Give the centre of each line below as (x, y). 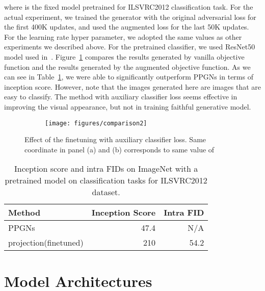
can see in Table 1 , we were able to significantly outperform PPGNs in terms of (129, 77)
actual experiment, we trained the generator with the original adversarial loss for (130, 17)
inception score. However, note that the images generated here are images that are (132, 86)
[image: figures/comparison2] (96, 123)
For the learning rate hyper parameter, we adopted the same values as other (123, 36)
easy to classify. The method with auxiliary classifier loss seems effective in (121, 97)
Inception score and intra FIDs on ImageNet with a (106, 169)
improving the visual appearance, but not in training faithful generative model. (128, 106)
